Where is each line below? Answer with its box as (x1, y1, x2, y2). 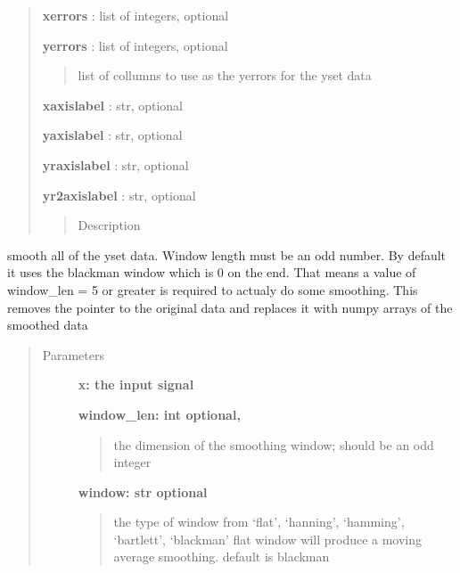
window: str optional (78, 482, 208, 501)
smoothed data (7, 315, 88, 334)
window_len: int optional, (78, 405, 241, 423)
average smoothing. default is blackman (113, 547, 330, 566)
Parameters (42, 345, 104, 364)
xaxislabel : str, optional (42, 95, 184, 114)
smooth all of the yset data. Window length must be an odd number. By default (7, 245, 447, 264)
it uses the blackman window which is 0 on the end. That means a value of (7, 263, 416, 282)
